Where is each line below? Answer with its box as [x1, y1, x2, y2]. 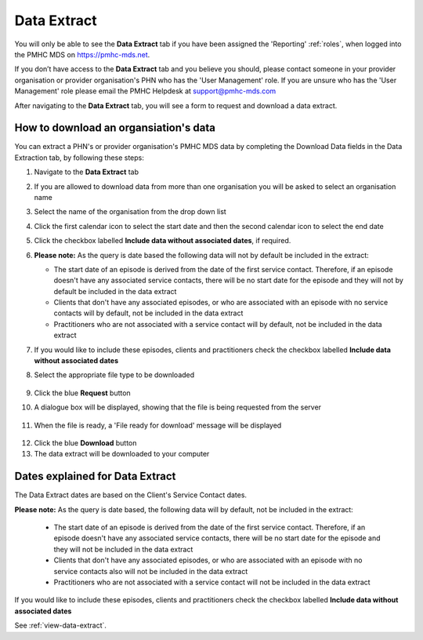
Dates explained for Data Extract [14, 470, 176, 483]
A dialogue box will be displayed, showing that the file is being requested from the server [34, 402, 321, 412]
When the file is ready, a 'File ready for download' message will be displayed [34, 420, 282, 430]
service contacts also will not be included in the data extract [53, 566, 248, 576]
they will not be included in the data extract [53, 544, 193, 554]
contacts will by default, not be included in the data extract [53, 308, 244, 318]
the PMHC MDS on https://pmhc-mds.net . [14, 49, 150, 59]
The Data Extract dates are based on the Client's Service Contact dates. [14, 490, 247, 500]
